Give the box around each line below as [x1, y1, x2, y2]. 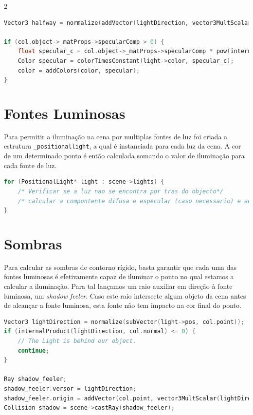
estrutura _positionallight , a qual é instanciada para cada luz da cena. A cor [4, 141, 241, 151]
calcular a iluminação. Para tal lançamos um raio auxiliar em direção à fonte [4, 281, 233, 291]
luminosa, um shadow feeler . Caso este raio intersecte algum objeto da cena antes [4, 290, 246, 301]
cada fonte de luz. [4, 160, 57, 170]
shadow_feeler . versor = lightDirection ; [4, 385, 137, 392]
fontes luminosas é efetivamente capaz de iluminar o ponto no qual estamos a [4, 271, 234, 282]
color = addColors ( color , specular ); [18, 67, 140, 74]
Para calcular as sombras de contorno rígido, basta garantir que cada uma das [4, 262, 237, 272]
